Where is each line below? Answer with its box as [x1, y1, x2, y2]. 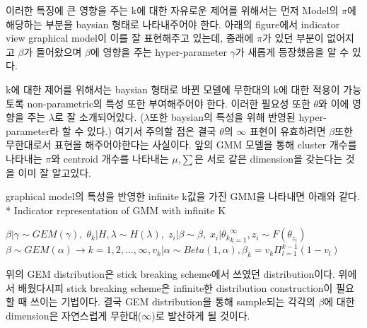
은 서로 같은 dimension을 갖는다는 [194, 151, 343, 165]
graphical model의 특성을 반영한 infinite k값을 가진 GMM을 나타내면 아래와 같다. [6, 189, 360, 204]
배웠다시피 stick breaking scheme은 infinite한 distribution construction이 [18, 280, 333, 295]
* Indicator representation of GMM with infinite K [6, 202, 226, 217]
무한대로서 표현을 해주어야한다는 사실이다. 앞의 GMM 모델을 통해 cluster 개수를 [6, 137, 357, 152]
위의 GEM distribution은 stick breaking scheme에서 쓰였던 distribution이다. [6, 266, 335, 281]
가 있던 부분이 [262, 30, 324, 45]
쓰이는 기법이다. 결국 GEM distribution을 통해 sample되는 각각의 [30, 294, 315, 309]
